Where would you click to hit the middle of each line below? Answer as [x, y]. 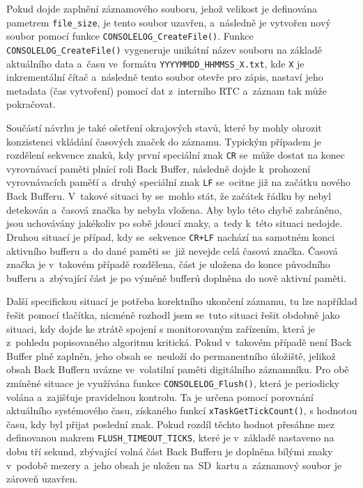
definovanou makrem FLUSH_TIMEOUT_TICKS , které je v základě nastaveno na [170, 438]
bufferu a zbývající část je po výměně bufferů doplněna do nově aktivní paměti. [176, 277]
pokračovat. [31, 104]
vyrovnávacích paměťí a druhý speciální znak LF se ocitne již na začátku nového [179, 182]
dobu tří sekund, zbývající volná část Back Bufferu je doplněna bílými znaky [170, 451]
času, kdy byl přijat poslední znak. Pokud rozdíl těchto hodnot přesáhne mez [171, 424]
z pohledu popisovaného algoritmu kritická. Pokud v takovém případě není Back [179, 342]
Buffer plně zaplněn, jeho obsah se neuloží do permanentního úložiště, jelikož [171, 355]
